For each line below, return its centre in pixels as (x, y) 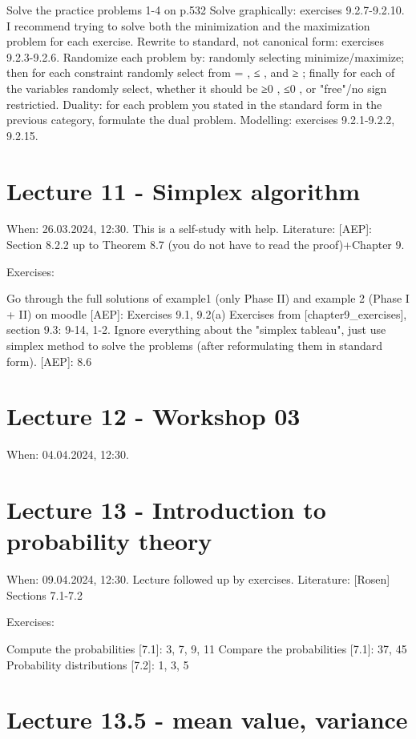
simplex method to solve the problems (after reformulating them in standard (195, 345)
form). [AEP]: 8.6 (49, 361)
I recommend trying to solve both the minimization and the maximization (188, 25)
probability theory (109, 541)
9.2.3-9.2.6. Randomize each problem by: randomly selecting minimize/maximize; (206, 56)
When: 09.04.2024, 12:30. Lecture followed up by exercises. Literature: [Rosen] (198, 579)
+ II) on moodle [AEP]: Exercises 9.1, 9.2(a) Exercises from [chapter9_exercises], (207, 313)
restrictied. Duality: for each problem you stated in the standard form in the (194, 104)
